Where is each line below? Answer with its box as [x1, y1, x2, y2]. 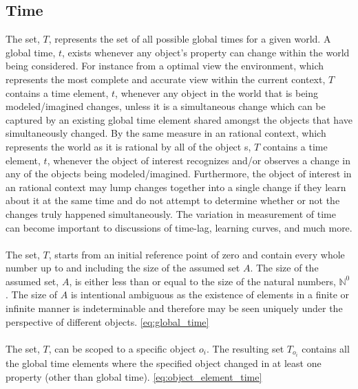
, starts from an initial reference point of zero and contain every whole [48, 247, 345, 261]
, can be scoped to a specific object [48, 341, 196, 355]
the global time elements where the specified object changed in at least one [6, 355, 322, 370]
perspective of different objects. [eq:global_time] [6, 314, 209, 329]
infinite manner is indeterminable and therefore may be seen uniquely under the [6, 301, 343, 315]
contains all [302, 341, 350, 355]
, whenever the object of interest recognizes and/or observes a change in [47, 153, 350, 167]
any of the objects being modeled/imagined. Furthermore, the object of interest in [6, 166, 352, 181]
